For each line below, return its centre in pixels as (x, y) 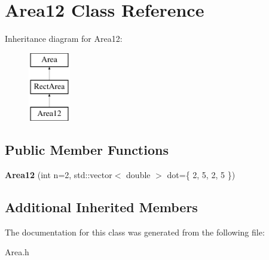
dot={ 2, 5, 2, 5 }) (201, 174)
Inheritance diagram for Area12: (64, 39)
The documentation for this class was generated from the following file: (135, 232)
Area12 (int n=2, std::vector (59, 174)
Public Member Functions (87, 150)
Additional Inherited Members (101, 207)
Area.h (17, 252)
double (138, 174)
